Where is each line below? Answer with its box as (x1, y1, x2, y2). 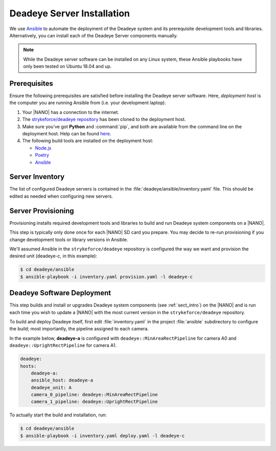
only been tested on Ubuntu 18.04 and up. (23, 63, 112, 69)
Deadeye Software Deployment (9, 289, 111, 297)
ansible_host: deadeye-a (31, 377, 94, 383)
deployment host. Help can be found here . (22, 130, 111, 136)
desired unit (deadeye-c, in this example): (9, 253, 97, 259)
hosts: (20, 363, 37, 369)
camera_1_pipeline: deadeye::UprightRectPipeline (31, 399, 158, 405)
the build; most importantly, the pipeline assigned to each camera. (9, 326, 149, 332)
